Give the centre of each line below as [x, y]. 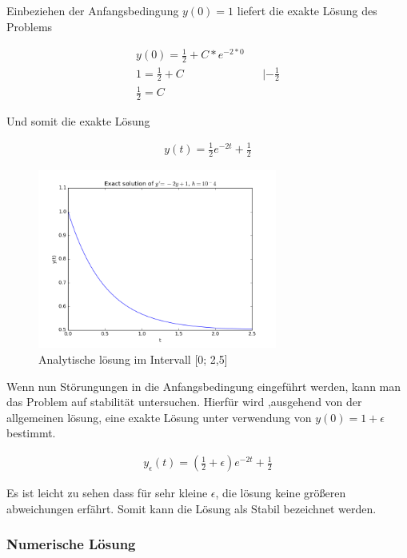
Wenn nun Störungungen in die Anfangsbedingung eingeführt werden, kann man [204, 386]
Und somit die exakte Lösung [78, 120]
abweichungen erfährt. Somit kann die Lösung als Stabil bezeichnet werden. [192, 508]
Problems [30, 26]
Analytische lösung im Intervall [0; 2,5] [133, 359]
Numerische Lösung [71, 544]
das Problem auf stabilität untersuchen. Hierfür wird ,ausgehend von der [184, 402]
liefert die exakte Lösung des [307, 10]
